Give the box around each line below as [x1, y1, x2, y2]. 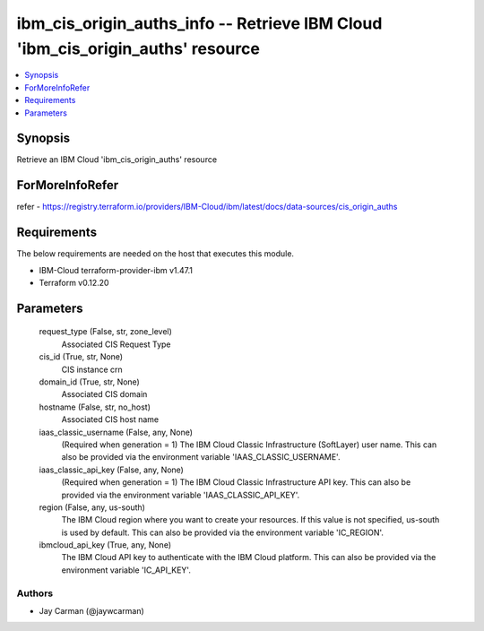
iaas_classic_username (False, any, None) [39, 427, 193, 437]
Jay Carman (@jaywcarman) [39, 605, 145, 616]
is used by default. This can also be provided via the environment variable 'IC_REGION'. [61, 527, 385, 538]
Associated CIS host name [61, 414, 160, 425]
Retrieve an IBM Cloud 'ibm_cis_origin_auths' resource [16, 154, 218, 165]
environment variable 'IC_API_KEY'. [61, 565, 192, 575]
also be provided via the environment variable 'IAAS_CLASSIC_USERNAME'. [61, 452, 341, 462]
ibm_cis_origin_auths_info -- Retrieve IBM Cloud [16, 13, 383, 33]
